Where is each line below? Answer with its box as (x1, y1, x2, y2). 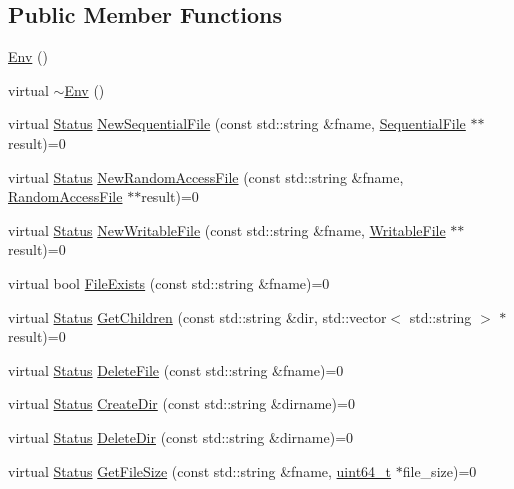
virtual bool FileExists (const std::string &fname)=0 (8, 272, 330, 293)
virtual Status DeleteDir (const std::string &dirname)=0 (8, 426, 354, 447)
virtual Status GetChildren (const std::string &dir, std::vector (8, 306, 387, 327)
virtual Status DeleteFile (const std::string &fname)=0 (8, 359, 344, 380)
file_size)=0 (402, 460, 477, 481)
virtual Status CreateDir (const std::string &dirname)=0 (8, 393, 355, 414)
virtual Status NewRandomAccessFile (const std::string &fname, (8, 166, 404, 187)
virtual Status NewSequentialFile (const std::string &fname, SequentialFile (8, 113, 466, 134)
